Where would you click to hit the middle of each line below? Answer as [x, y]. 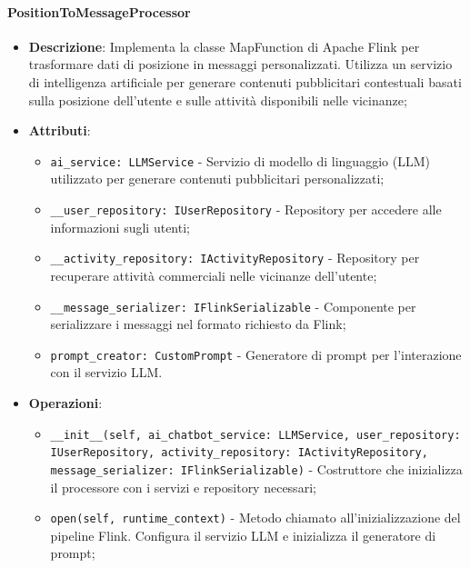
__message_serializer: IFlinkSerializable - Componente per [233, 306]
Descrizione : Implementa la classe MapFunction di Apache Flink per [224, 46]
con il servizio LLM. [106, 372]
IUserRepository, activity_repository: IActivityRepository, [239, 453]
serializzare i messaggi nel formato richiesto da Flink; [198, 324]
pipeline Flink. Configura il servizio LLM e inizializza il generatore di [243, 535]
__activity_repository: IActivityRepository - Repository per [235, 258]
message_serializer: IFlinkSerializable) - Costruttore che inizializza [256, 468]
